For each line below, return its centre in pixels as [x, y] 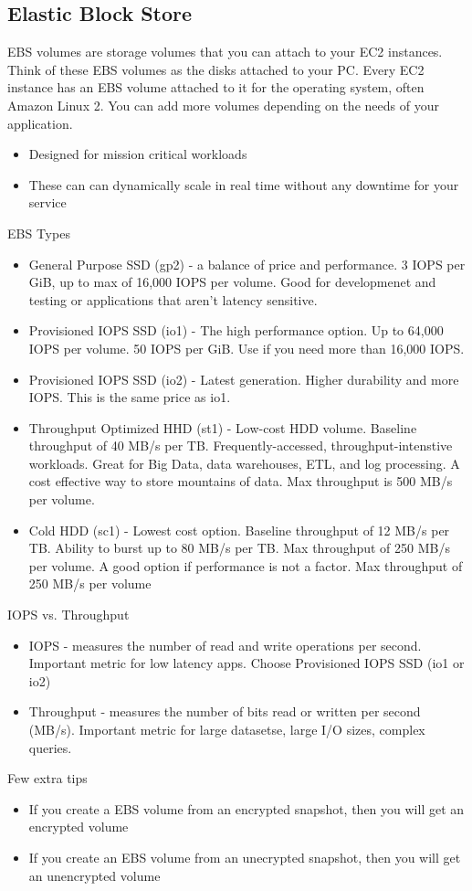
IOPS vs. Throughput [68, 615]
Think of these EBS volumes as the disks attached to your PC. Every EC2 [216, 69]
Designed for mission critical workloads [138, 154]
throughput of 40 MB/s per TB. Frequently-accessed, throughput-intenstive [241, 445]
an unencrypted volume [94, 875]
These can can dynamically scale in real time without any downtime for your [244, 184]
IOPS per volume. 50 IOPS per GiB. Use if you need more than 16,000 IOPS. [246, 348]
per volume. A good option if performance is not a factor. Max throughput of [246, 565]
